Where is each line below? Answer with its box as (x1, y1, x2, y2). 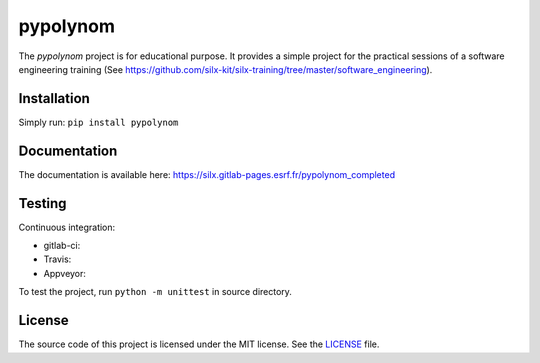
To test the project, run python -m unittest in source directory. (18, 286, 292, 298)
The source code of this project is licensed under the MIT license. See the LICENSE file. (18, 338, 380, 350)
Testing (18, 195, 67, 212)
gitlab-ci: (43, 240, 81, 252)
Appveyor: (43, 267, 87, 279)
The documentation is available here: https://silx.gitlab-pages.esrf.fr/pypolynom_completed (18, 168, 395, 180)
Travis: (43, 253, 72, 265)
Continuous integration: (18, 221, 116, 233)
